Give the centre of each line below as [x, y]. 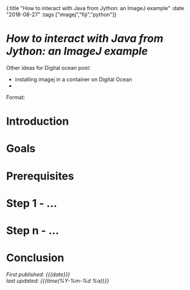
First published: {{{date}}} [38, 274]
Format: [16, 97]
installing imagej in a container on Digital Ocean [73, 79]
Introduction [38, 121]
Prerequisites [40, 176]
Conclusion [35, 258]
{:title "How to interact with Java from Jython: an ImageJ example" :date [95, 8]
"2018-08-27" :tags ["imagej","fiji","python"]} [62, 14]
